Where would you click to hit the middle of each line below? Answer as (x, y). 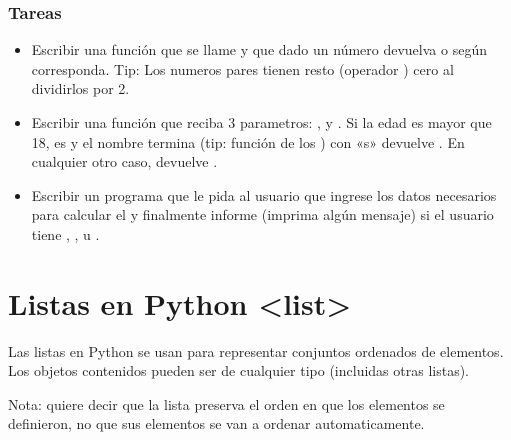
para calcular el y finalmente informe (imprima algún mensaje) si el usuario (262, 214)
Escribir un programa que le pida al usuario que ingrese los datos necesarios (264, 194)
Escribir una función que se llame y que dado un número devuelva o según (259, 49)
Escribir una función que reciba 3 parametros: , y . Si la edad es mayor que (261, 122)
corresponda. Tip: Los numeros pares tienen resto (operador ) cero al (242, 68)
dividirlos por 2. (80, 88)
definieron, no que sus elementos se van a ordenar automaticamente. (216, 423)
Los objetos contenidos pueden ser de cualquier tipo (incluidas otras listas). (238, 370)
